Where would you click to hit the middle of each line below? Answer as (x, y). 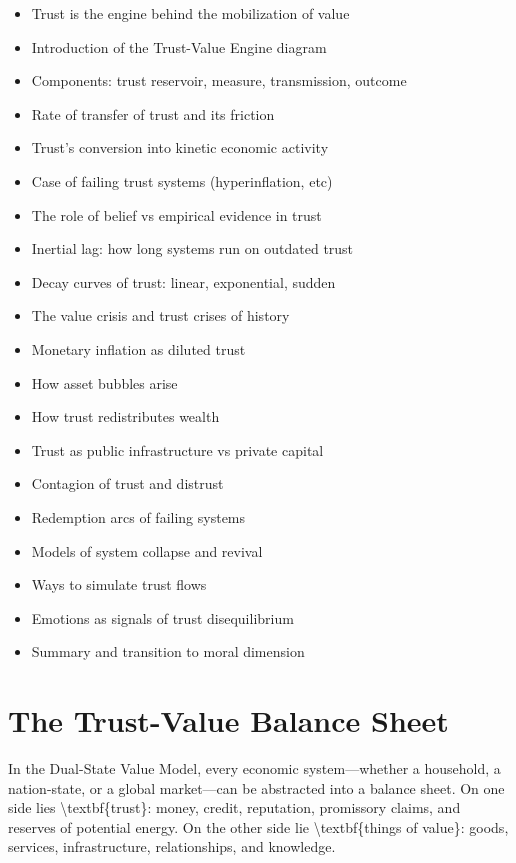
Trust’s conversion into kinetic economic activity (180, 147)
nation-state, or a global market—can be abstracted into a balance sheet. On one (256, 787)
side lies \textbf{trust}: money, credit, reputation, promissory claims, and (234, 807)
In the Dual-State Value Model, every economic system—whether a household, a (254, 768)
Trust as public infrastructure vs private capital (177, 449)
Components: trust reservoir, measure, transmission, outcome (219, 80)
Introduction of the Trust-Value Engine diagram (179, 46)
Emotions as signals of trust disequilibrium (162, 617)
